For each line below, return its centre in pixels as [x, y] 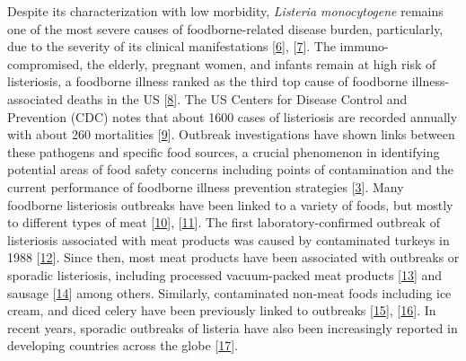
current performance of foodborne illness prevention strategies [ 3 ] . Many [206, 186]
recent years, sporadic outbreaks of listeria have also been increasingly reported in [233, 327]
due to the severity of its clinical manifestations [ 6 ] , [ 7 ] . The [171, 46]
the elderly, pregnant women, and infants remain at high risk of [261, 63]
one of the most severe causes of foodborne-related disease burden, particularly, [225, 28]
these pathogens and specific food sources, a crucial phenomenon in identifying [224, 151]
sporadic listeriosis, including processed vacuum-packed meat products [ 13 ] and [225, 274]
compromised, [45, 63]
